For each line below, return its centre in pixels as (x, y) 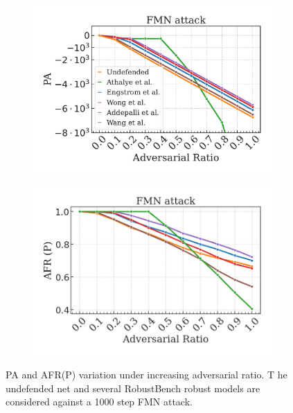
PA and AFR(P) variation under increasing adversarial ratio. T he (146, 374)
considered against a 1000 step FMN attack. (99, 402)
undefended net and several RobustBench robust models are (133, 388)
